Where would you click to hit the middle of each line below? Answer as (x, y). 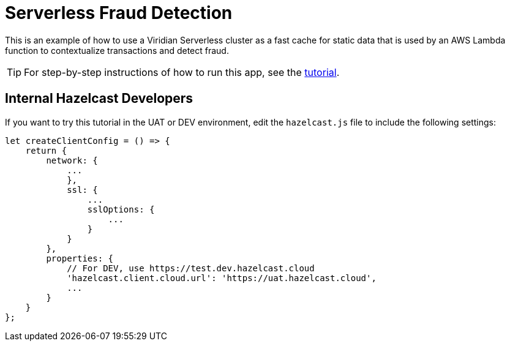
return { (46, 150)
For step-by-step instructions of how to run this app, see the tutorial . (182, 72)
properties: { (80, 258)
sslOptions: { (121, 209)
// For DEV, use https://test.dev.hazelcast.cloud (191, 268)
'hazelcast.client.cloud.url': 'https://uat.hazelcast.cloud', (222, 278)
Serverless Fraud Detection (119, 13)
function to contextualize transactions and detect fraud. (117, 50)
